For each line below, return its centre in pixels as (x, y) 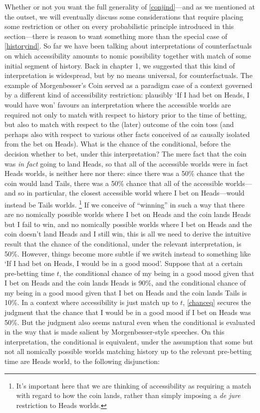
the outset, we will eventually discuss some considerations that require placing (124, 16)
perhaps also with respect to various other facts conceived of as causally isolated (127, 134)
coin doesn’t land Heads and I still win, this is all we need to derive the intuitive (128, 234)
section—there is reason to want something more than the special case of (116, 36)
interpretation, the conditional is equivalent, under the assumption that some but (129, 341)
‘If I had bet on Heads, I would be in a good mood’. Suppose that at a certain (124, 263)
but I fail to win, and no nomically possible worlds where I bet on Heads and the (128, 224)
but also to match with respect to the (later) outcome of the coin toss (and (119, 124)
